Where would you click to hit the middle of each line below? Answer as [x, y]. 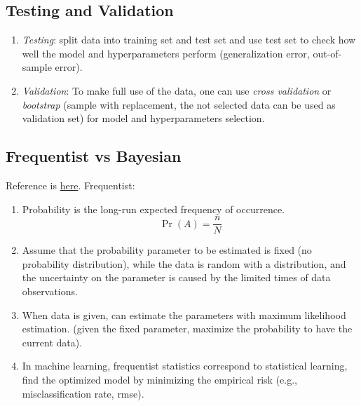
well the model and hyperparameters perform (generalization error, [166, 53]
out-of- [327, 53]
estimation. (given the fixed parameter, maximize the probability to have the [187, 329]
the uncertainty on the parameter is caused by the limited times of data [176, 277]
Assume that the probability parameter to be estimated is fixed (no [167, 250]
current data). [52, 342]
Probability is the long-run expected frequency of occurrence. [154, 209]
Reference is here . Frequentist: [70, 185]
